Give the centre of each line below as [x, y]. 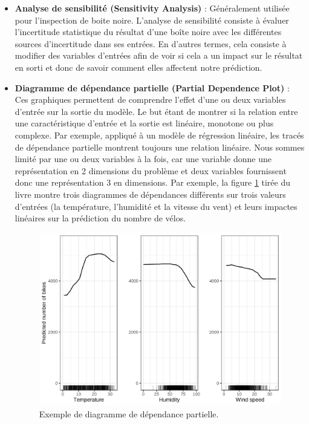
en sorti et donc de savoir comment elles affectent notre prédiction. [138, 67]
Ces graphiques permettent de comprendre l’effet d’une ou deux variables [150, 99]
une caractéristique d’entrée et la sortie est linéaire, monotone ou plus [144, 123]
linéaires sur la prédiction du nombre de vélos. [100, 218]
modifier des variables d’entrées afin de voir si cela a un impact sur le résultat [159, 55]
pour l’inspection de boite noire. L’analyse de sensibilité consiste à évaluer [152, 20]
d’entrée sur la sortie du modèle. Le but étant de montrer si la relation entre [156, 111]
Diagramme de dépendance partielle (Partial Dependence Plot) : [152, 87]
